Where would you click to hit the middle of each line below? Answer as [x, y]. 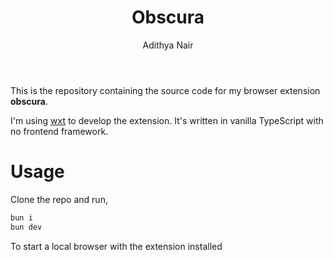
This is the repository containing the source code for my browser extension [165, 90]
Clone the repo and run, [59, 199]
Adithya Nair [168, 45]
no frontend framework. [59, 131]
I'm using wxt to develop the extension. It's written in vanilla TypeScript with [167, 120]
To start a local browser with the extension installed [116, 246]
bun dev [26, 227]
